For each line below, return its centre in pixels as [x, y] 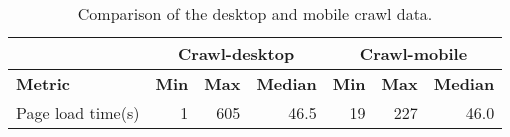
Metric [43, 83]
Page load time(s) [78, 112]
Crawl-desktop [236, 53]
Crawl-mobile [413, 53]
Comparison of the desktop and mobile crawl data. [255, 13]
